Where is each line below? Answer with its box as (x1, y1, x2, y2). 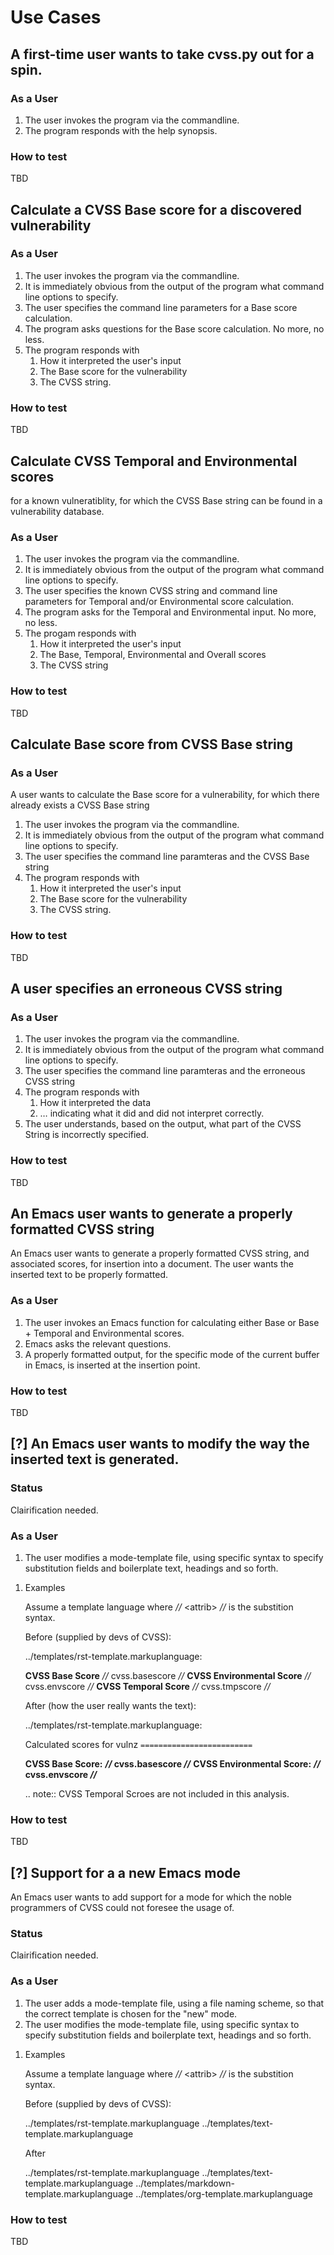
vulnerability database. (10, 505, 105, 517)
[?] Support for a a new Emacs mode (10, 1864, 242, 1881)
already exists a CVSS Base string (10, 799, 150, 811)
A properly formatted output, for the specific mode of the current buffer (24, 1348, 320, 1360)
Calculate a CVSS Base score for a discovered (10, 201, 302, 218)
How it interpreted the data (39, 1097, 151, 1109)
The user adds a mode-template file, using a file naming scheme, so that (24, 1997, 325, 2009)
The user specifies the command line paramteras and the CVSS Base (24, 851, 310, 863)
